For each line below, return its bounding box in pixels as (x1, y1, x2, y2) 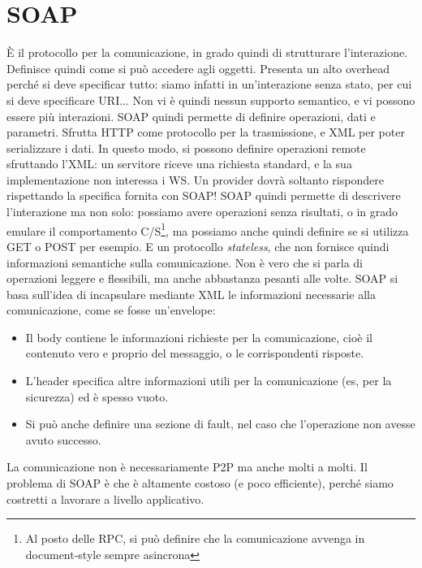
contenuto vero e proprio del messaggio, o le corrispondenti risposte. (25, 345, 364, 362)
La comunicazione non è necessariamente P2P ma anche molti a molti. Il (6, 458, 368, 475)
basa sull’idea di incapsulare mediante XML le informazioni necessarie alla (6, 285, 376, 302)
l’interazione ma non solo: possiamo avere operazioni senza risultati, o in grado (6, 203, 398, 220)
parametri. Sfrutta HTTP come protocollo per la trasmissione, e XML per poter (6, 124, 405, 141)
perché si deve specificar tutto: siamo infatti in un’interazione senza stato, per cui (6, 76, 412, 93)
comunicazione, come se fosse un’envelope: (6, 301, 216, 319)
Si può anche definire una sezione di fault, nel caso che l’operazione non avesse (25, 415, 416, 432)
